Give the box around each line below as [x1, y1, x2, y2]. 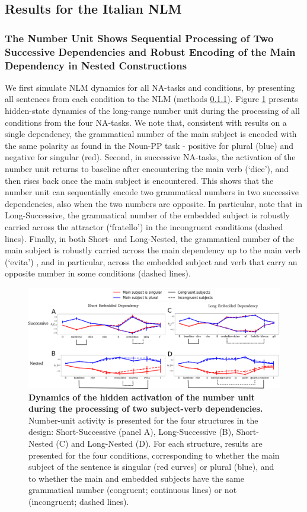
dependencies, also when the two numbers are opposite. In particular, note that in [5, 197, 303, 209]
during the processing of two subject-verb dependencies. [28, 402, 263, 415]
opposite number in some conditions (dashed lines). [5, 267, 191, 279]
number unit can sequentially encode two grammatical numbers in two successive [5, 186, 299, 198]
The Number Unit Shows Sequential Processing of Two [5, 30, 274, 45]
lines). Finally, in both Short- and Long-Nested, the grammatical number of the [5, 232, 294, 244]
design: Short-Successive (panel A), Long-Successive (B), [28, 425, 234, 438]
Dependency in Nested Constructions [5, 58, 187, 72]
